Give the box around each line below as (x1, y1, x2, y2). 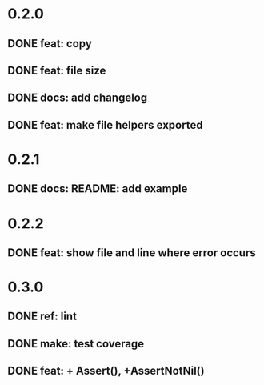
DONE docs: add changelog (7, 91, 148, 105)
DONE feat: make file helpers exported (7, 118, 203, 132)
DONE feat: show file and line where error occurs (7, 246, 257, 259)
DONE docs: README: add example (7, 182, 188, 196)
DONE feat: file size (7, 63, 106, 77)
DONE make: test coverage (7, 337, 145, 351)
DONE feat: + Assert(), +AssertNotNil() (7, 364, 205, 378)
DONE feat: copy (7, 37, 93, 50)
